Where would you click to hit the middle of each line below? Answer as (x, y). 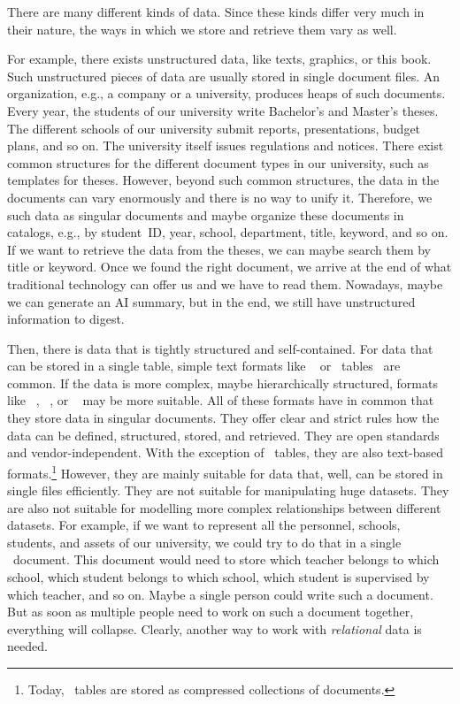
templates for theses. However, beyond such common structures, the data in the (223, 180)
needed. (27, 646)
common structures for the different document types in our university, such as (218, 162)
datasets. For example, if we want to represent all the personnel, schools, (204, 525)
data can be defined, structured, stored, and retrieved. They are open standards (223, 435)
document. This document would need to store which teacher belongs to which (226, 559)
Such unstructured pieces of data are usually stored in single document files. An (224, 76)
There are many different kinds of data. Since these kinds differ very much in (216, 11)
